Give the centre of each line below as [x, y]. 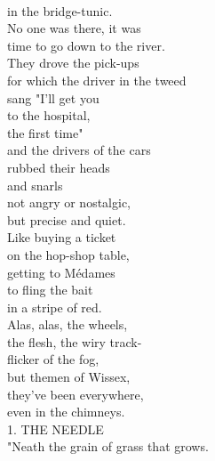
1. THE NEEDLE [56, 429]
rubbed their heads [59, 167]
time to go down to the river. [86, 45]
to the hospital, [49, 115]
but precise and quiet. [67, 219]
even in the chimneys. [66, 412]
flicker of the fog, [53, 359]
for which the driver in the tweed [97, 80]
